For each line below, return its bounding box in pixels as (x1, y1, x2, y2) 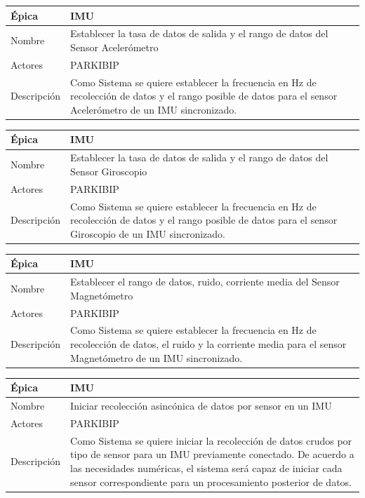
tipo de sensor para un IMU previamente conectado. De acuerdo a (70, 447, 354, 462)
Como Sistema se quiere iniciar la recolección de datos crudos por (70, 433, 352, 447)
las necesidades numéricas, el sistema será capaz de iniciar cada (70, 460, 343, 475)
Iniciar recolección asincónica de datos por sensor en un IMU (70, 398, 332, 413)
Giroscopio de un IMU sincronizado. (70, 226, 225, 241)
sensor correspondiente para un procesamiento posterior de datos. (70, 474, 352, 489)
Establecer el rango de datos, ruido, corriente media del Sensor (70, 274, 340, 289)
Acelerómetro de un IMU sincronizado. (70, 102, 237, 116)
